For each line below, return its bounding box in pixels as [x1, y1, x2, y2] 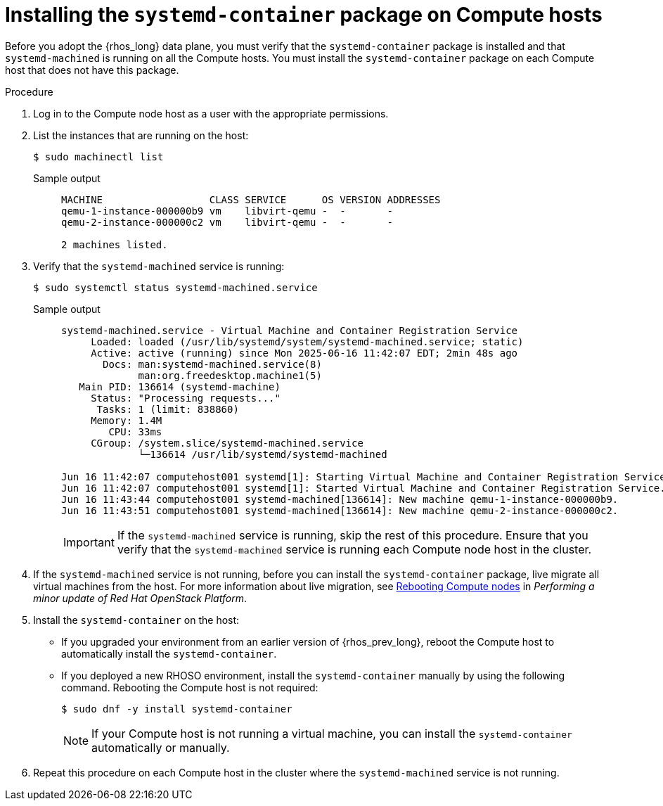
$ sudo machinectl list [33, 151, 164, 162]
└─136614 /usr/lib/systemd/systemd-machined [138, 448, 387, 460]
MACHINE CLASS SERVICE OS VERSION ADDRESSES [61, 193, 441, 205]
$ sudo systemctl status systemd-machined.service [33, 281, 318, 293]
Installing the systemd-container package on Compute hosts [5, 3, 603, 27]
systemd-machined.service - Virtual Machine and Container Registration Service [61, 324, 518, 336]
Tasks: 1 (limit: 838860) [96, 403, 239, 415]
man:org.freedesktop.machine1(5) [138, 369, 322, 381]
